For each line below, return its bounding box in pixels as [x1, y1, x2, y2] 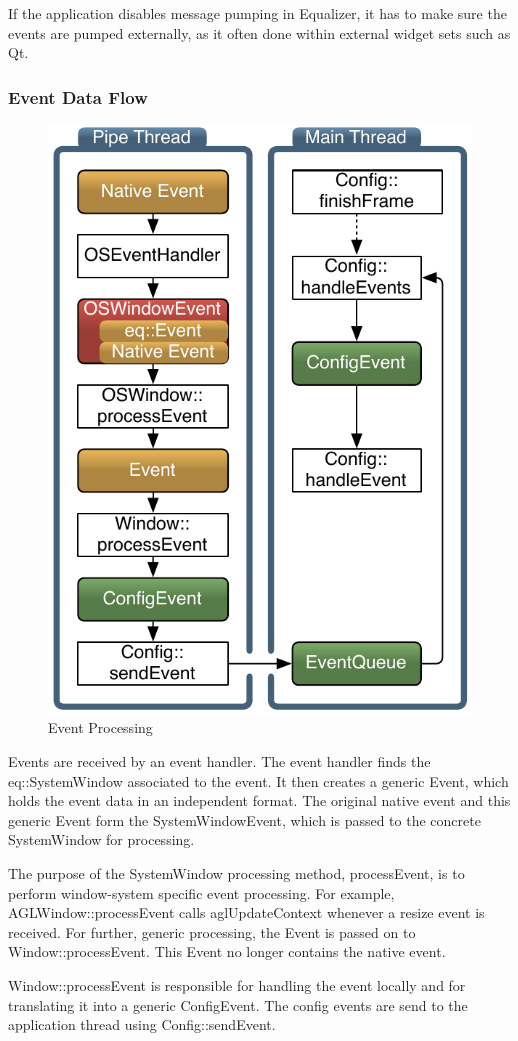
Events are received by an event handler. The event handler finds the [8, 750, 431, 771]
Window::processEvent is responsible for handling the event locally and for [8, 974, 466, 995]
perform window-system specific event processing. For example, [8, 882, 395, 903]
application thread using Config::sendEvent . [8, 1014, 276, 1035]
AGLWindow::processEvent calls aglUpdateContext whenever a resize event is [8, 902, 485, 923]
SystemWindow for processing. [8, 829, 195, 850]
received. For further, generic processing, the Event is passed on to [8, 921, 416, 942]
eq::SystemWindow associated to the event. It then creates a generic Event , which [8, 770, 509, 791]
